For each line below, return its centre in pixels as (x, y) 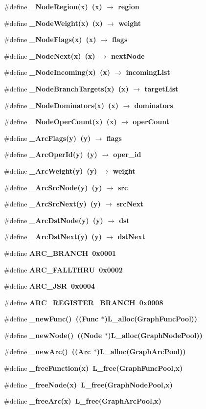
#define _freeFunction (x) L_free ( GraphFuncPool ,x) (93, 368)
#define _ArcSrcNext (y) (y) (52, 204)
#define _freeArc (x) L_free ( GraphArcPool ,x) (83, 401)
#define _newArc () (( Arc (47, 352)
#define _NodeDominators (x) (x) (61, 105)
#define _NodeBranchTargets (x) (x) (66, 88)
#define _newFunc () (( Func (51, 319)
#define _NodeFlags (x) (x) (50, 39)
